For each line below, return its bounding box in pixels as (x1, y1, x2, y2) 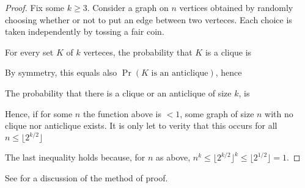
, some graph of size (180, 107, 254, 120)
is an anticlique (151, 69, 208, 78)
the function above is (83, 107, 161, 120)
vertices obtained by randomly (179, 1, 293, 13)
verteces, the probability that (83, 45, 193, 58)
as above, (156, 151, 191, 164)
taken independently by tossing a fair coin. (5, 25, 164, 38)
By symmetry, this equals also (5, 66, 117, 79)
